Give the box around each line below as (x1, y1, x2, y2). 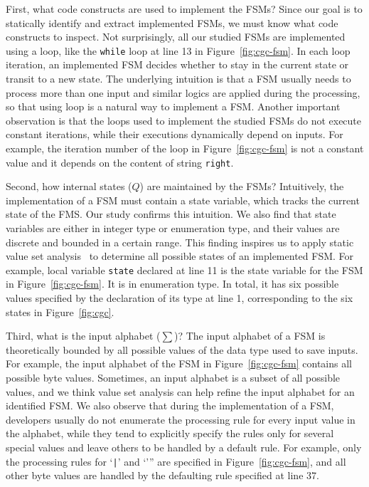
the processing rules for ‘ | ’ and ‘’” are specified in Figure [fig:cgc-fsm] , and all (6, 454, 346, 468)
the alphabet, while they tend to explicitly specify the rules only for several (6, 426, 334, 441)
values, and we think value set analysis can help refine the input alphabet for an (6, 384, 355, 399)
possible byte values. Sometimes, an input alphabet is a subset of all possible (6, 370, 341, 385)
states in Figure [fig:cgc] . (6, 304, 114, 319)
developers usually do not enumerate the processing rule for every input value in (6, 412, 355, 426)
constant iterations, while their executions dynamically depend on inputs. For (6, 127, 343, 142)
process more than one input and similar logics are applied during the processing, (6, 85, 360, 100)
